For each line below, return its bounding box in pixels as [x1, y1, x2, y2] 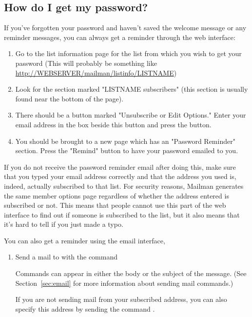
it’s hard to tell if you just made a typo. [4, 219, 123, 229]
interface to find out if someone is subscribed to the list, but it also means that [4, 209, 240, 219]
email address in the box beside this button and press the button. [15, 119, 212, 129]
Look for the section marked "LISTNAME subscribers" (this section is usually [15, 84, 248, 94]
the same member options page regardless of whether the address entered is [4, 190, 229, 200]
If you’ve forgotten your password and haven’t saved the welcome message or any [4, 22, 247, 33]
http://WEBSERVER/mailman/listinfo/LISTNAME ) [15, 67, 177, 78]
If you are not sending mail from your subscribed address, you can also [15, 294, 227, 304]
